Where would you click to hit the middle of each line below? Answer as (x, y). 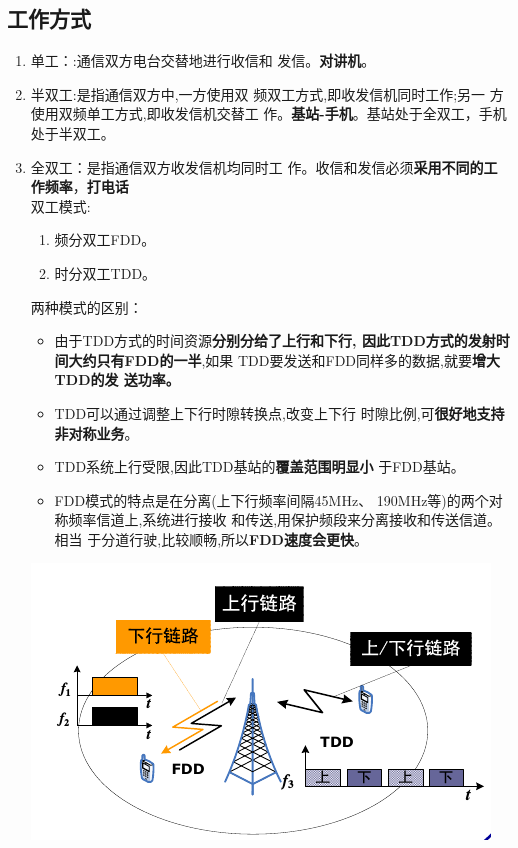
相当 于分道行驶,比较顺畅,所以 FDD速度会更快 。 (211, 538)
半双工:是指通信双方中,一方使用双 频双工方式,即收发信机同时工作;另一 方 (267, 93)
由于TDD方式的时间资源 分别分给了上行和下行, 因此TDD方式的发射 (275, 340)
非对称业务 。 (96, 432)
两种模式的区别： (86, 306)
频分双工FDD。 (105, 239)
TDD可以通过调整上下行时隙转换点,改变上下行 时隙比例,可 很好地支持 (279, 412)
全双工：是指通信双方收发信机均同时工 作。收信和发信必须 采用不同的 (257, 166)
